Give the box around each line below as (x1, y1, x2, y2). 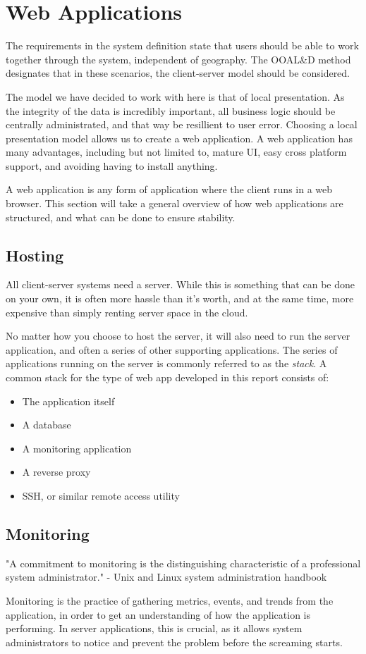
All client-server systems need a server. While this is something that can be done (6, 277, 355, 292)
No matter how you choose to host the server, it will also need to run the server (6, 328, 350, 343)
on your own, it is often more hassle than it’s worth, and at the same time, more (6, 291, 354, 306)
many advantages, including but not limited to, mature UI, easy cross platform (6, 144, 347, 159)
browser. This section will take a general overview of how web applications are (6, 196, 343, 211)
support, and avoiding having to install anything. (6, 158, 218, 173)
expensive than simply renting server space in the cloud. (6, 304, 248, 319)
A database (22, 417, 71, 432)
